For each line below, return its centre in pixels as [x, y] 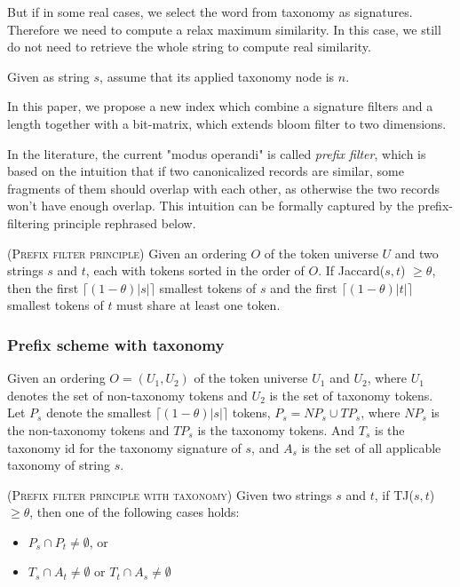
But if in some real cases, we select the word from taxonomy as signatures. [210, 12]
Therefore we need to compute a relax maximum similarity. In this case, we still [224, 29]
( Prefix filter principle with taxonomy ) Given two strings [170, 494]
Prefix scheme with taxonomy [116, 344]
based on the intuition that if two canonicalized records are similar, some [206, 171]
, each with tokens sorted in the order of [195, 270]
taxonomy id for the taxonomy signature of [124, 447]
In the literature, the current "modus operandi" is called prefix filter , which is [217, 153]
